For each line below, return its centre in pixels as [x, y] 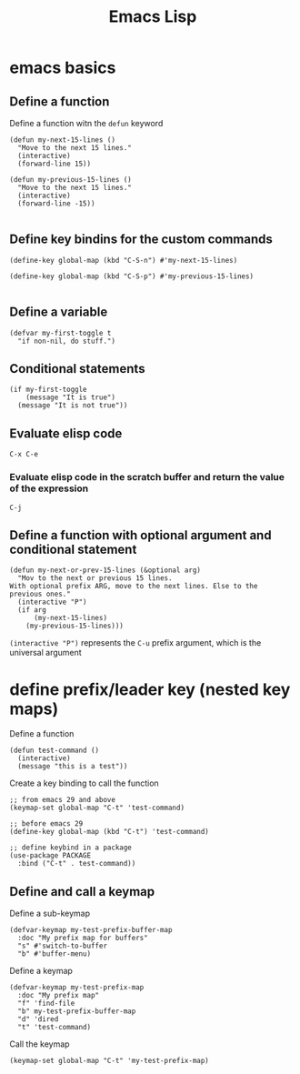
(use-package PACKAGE [50, 856]
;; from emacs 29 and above [63, 800]
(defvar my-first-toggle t [60, 333]
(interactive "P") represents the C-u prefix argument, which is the [135, 643]
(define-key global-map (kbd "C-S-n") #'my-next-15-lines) [124, 260]
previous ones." [40, 594]
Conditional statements [77, 369]
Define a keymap [41, 971]
